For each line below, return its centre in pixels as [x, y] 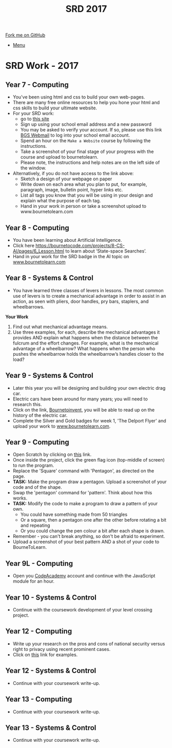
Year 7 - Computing [37, 84]
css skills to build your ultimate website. [55, 108]
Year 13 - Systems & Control [51, 728]
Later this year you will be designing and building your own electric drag [89, 388]
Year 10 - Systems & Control [51, 597]
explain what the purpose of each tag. [61, 201]
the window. [33, 168]
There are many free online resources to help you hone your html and [86, 103]
